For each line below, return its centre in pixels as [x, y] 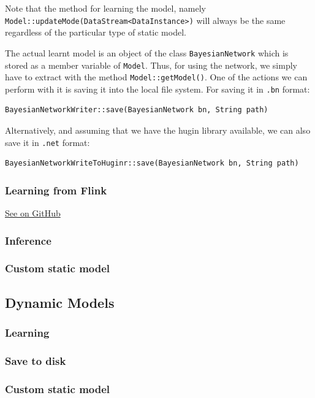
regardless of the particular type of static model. [96, 32]
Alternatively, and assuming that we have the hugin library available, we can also [158, 130]
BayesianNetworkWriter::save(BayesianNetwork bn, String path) [137, 110]
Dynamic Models [60, 302]
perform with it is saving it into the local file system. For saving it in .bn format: [157, 89]
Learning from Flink [56, 190]
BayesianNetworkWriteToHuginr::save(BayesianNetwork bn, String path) [152, 163]
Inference [28, 240]
